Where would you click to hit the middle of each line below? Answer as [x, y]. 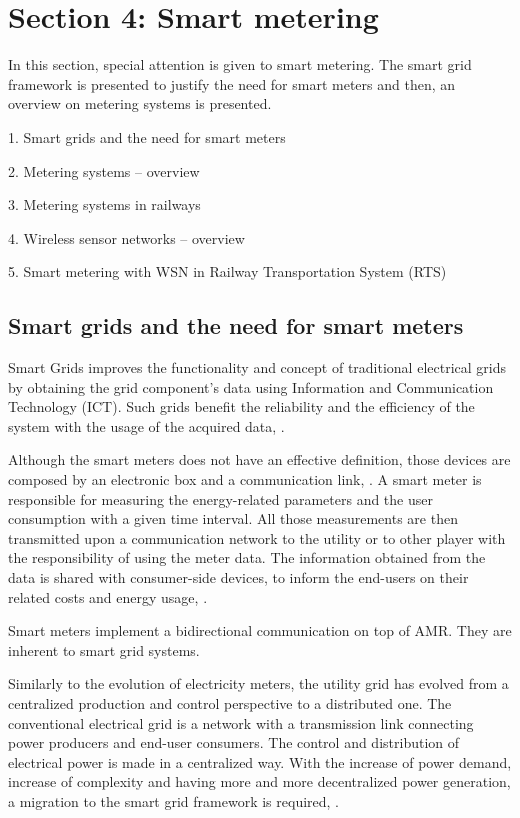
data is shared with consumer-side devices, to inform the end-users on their [238, 577]
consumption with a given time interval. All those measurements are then [233, 518]
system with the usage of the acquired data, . [146, 425]
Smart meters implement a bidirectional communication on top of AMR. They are [260, 630]
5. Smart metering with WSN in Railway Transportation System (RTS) [227, 271]
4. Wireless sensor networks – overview [126, 237]
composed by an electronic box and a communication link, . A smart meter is [245, 479]
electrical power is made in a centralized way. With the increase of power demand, [260, 761]
